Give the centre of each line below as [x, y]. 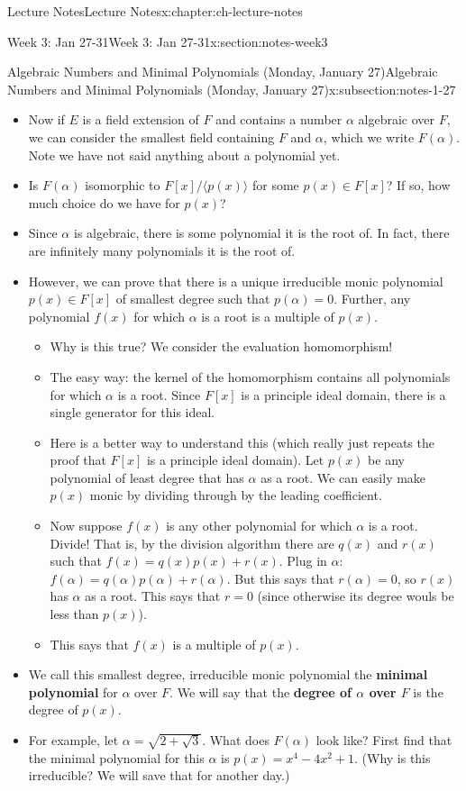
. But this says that [280, 578]
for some [275, 185]
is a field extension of [141, 119]
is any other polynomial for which [259, 526]
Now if [46, 119]
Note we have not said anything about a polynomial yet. [184, 155]
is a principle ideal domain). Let [235, 460]
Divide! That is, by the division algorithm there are [192, 543]
